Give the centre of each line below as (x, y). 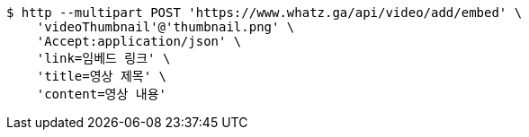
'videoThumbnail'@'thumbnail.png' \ (166, 27)
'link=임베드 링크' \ (103, 58)
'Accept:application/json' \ (139, 41)
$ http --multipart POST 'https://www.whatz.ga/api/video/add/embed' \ (264, 13)
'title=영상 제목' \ (101, 76)
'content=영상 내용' (101, 94)
